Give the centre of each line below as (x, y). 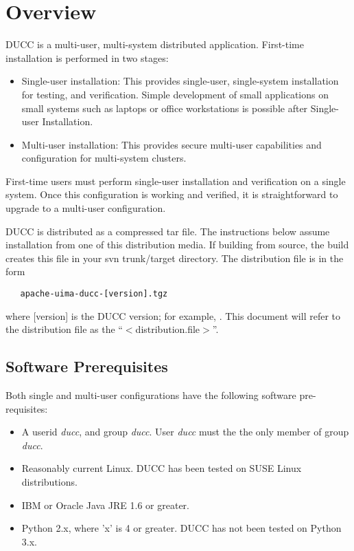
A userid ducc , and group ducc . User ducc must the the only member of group (185, 432)
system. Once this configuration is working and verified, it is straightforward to (172, 194)
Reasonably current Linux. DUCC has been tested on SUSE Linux (162, 468)
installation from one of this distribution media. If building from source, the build (177, 245)
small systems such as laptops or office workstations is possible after (165, 108)
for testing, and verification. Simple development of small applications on (175, 94)
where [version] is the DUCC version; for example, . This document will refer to (173, 315)
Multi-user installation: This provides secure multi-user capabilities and (172, 144)
